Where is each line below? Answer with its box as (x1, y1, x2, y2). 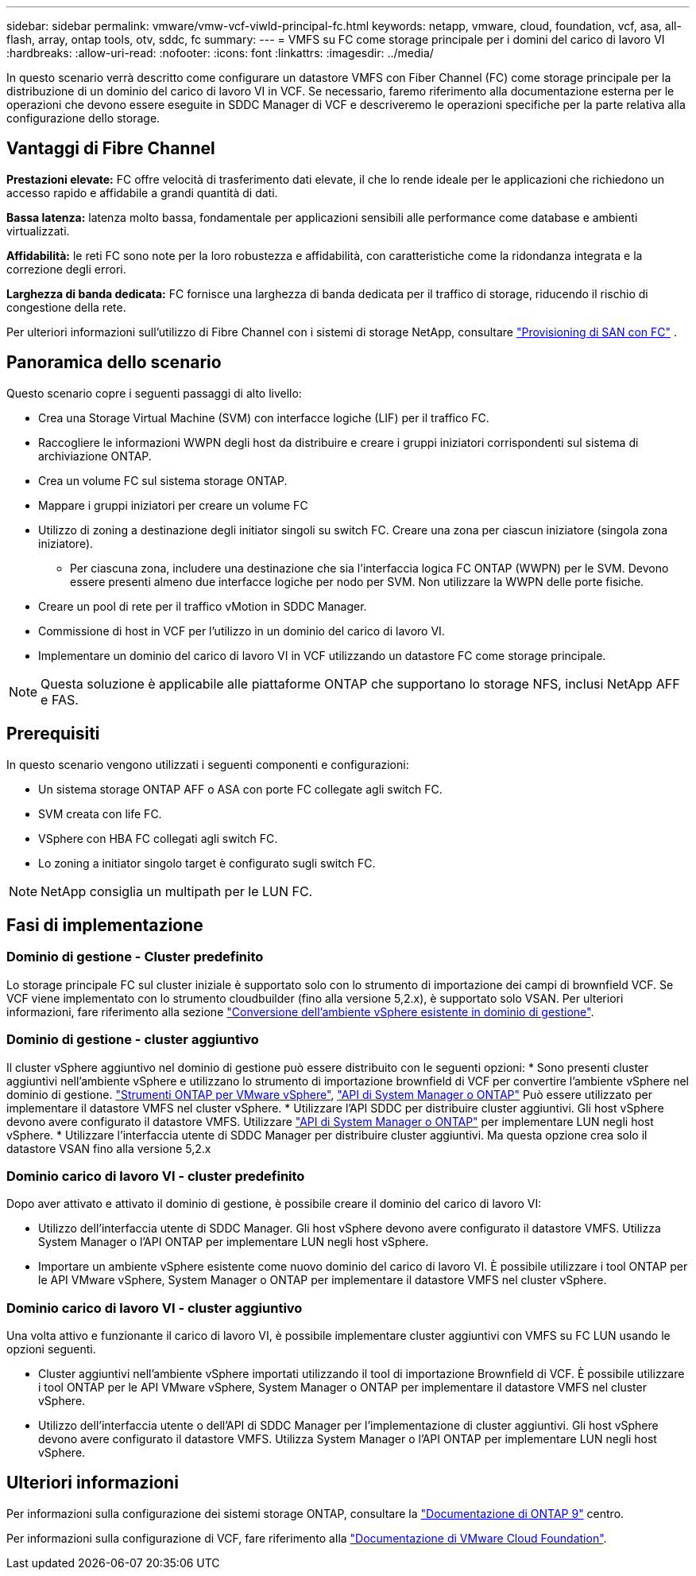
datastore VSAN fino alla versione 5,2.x (6, 1141, 211, 1155)
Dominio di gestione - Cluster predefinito (6, 949, 264, 965)
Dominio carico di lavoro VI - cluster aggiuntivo (6, 1299, 303, 1316)
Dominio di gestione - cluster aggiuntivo (6, 1031, 259, 1048)
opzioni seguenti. (6, 1342, 96, 1356)
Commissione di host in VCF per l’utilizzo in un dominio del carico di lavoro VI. (38, 623, 445, 638)
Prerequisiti (6, 724, 100, 744)
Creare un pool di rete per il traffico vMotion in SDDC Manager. (38, 599, 367, 613)
